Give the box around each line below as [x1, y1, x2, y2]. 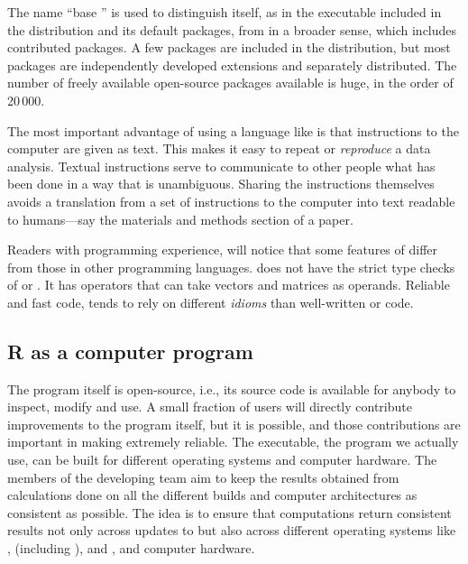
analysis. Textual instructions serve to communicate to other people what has [7, 156, 436, 175]
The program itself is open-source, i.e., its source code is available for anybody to [7, 379, 456, 398]
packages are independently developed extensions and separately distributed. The [7, 55, 457, 74]
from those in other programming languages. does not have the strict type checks [7, 257, 455, 276]
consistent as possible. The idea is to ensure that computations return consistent [7, 503, 452, 522]
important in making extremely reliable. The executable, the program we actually [7, 432, 459, 451]
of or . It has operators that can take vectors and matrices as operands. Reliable [7, 275, 450, 294]
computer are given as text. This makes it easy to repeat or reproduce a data [7, 139, 431, 158]
